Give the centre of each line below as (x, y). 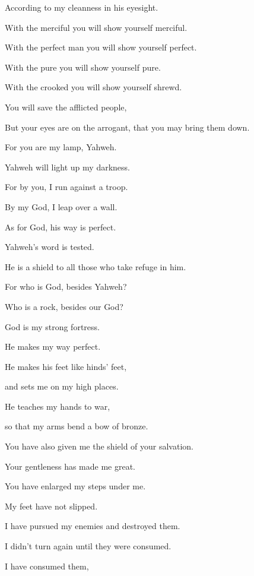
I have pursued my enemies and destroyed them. (93, 526)
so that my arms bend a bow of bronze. (77, 426)
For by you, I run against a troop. (66, 187)
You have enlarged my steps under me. (75, 486)
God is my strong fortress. (52, 326)
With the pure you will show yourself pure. (83, 67)
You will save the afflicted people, (66, 107)
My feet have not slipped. (51, 506)
